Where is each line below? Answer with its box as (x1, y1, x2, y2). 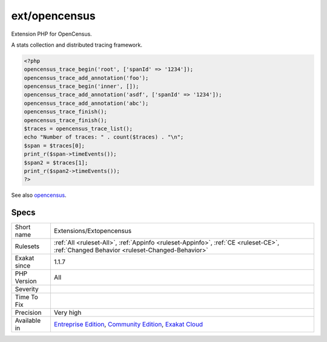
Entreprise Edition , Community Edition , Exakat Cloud (53, 320, 203, 329)
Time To (15, 293, 39, 301)
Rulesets (15, 242, 39, 251)
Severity (15, 285, 39, 294)
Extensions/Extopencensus (53, 227, 132, 235)
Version (15, 277, 37, 286)
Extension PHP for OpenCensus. (11, 30, 92, 38)
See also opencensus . (11, 191, 67, 199)
